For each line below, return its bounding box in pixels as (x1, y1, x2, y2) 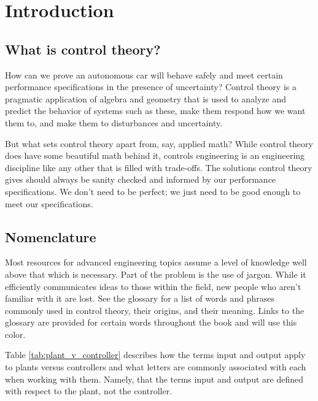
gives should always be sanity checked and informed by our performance (5, 173, 276, 186)
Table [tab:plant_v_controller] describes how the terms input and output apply (5, 348, 306, 361)
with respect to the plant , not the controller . (5, 384, 173, 397)
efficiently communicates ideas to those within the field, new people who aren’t (5, 280, 301, 292)
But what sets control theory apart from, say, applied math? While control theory (5, 137, 313, 150)
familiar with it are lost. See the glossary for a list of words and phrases (5, 292, 275, 305)
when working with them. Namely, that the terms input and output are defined (5, 372, 303, 385)
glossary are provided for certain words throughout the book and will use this (5, 316, 297, 329)
